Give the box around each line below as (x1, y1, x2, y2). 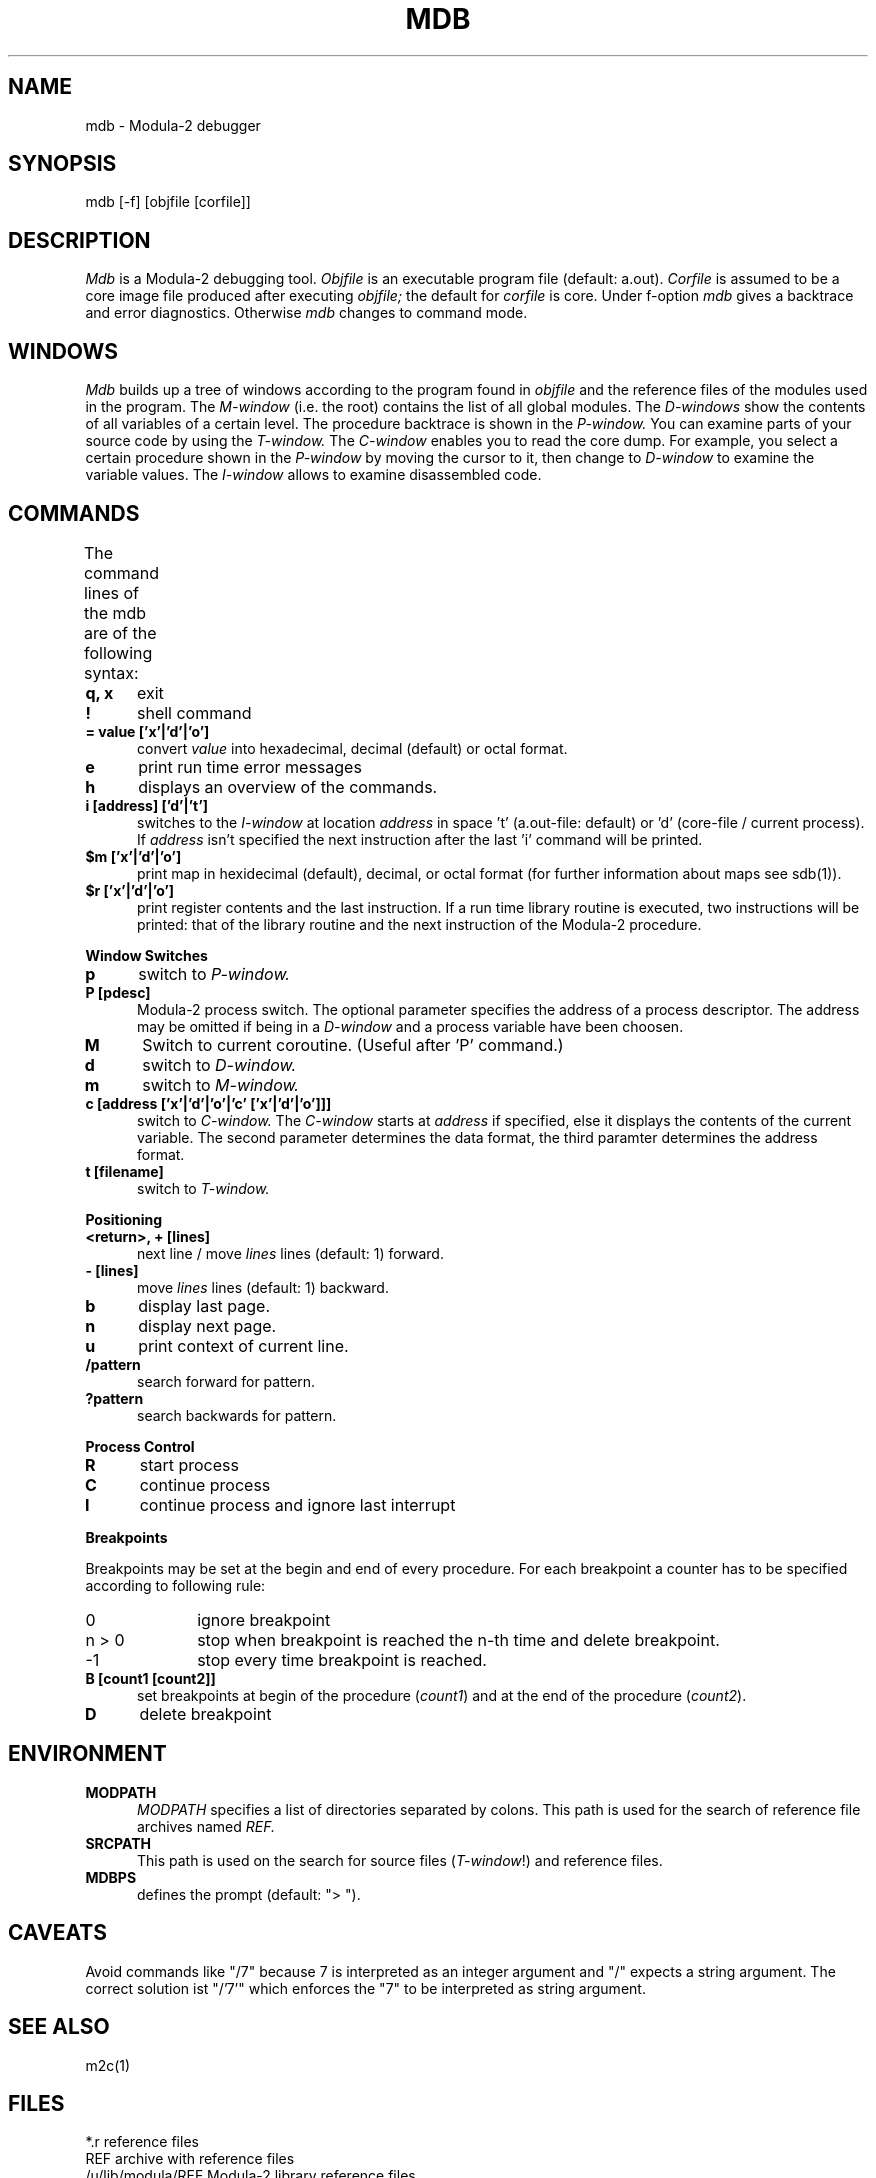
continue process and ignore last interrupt (139, 1494, 456, 1515)
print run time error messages (138, 756, 362, 777)
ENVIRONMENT (8, 1741, 167, 1767)
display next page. (138, 1315, 277, 1336)
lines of (83, 582, 139, 603)
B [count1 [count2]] (85, 1669, 216, 1687)
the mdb (83, 602, 147, 623)
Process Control (85, 1437, 195, 1455)
